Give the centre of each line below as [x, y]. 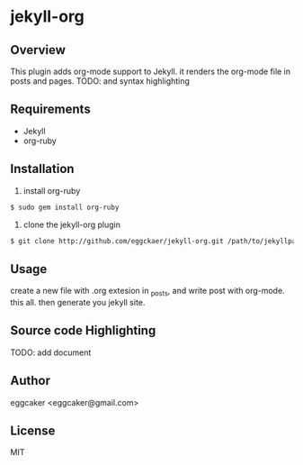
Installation [42, 169]
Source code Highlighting [83, 331]
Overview [38, 50]
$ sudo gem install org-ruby [65, 207]
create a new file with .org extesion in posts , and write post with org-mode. [148, 292]
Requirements [50, 109]
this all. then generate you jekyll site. [78, 302]
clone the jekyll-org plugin [71, 224]
